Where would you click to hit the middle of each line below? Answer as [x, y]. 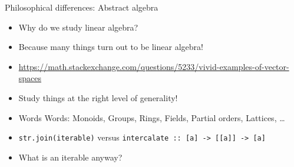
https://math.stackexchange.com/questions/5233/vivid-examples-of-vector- [154, 66]
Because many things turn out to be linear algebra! [111, 47]
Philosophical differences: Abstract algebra [82, 7]
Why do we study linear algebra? [78, 27]
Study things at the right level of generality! [98, 97]
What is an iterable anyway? [70, 157]
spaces [30, 78]
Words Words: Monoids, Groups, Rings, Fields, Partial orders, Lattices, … [152, 117]
